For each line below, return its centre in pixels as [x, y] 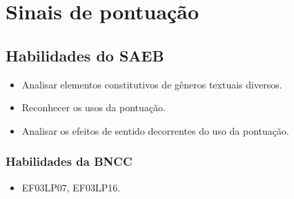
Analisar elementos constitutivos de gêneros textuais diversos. [152, 84]
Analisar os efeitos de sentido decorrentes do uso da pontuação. [155, 130]
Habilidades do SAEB [85, 55]
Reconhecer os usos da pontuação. [94, 107]
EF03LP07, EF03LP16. [71, 187]
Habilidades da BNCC [69, 161]
